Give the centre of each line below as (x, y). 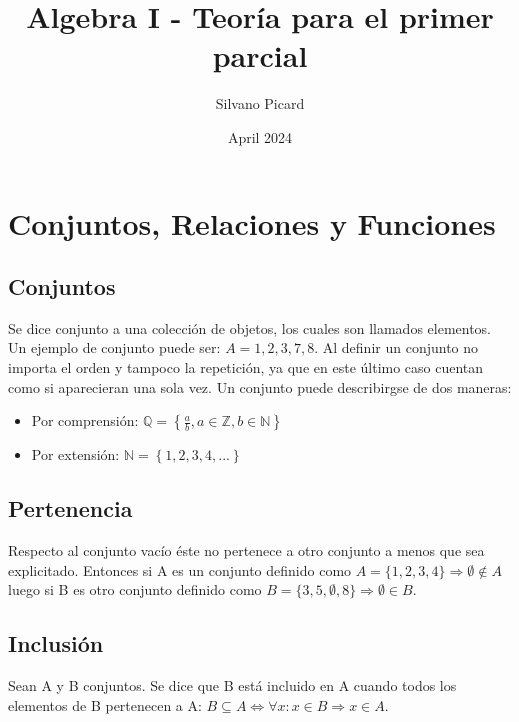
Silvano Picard (260, 103)
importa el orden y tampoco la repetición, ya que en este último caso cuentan (246, 367)
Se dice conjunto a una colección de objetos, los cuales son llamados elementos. (250, 327)
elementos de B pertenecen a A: (105, 704)
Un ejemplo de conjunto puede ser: (114, 347)
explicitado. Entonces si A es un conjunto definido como (180, 569)
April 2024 (260, 136)
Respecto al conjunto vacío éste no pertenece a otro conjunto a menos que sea (246, 550)
